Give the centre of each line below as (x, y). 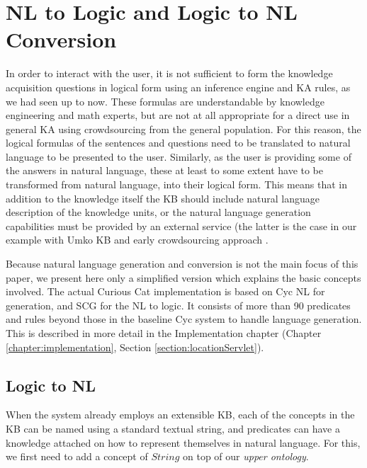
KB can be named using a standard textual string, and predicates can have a (173, 428)
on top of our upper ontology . (246, 456)
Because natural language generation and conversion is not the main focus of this (182, 264)
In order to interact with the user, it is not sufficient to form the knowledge (169, 73)
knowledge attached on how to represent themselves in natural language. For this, (183, 442)
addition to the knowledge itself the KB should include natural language (163, 198)
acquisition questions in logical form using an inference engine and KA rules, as (178, 87)
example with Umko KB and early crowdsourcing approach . (137, 240)
